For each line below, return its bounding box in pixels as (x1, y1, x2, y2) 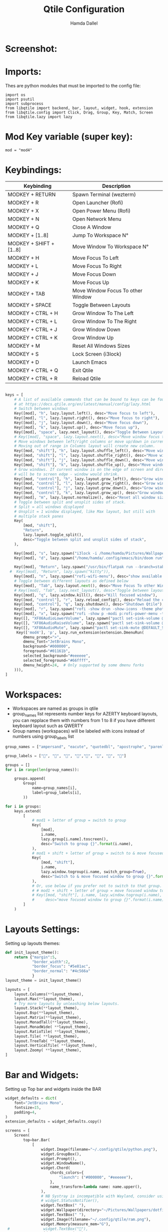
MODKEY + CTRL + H (7, 310, 58, 317)
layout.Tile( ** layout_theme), (14, 1034, 79, 1039)
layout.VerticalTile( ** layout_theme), (14, 1043, 97, 1048)
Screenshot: (5, 43, 57, 54)
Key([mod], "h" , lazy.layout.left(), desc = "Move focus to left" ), (14, 411, 155, 416)
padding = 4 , (14, 1109, 37, 1115)
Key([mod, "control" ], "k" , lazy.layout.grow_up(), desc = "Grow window (14, 490, 164, 495)
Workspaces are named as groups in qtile (12, 705, 98, 711)
